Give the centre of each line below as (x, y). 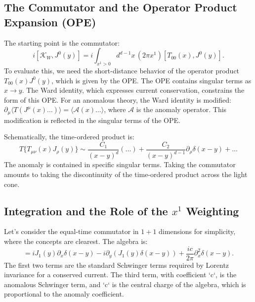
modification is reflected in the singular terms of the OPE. (92, 120)
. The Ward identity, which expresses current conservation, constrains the (133, 90)
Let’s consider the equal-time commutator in (71, 231)
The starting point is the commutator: (62, 42)
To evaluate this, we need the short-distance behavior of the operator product (122, 70)
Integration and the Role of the (86, 211)
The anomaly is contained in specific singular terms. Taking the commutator (120, 164)
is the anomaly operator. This (181, 109)
